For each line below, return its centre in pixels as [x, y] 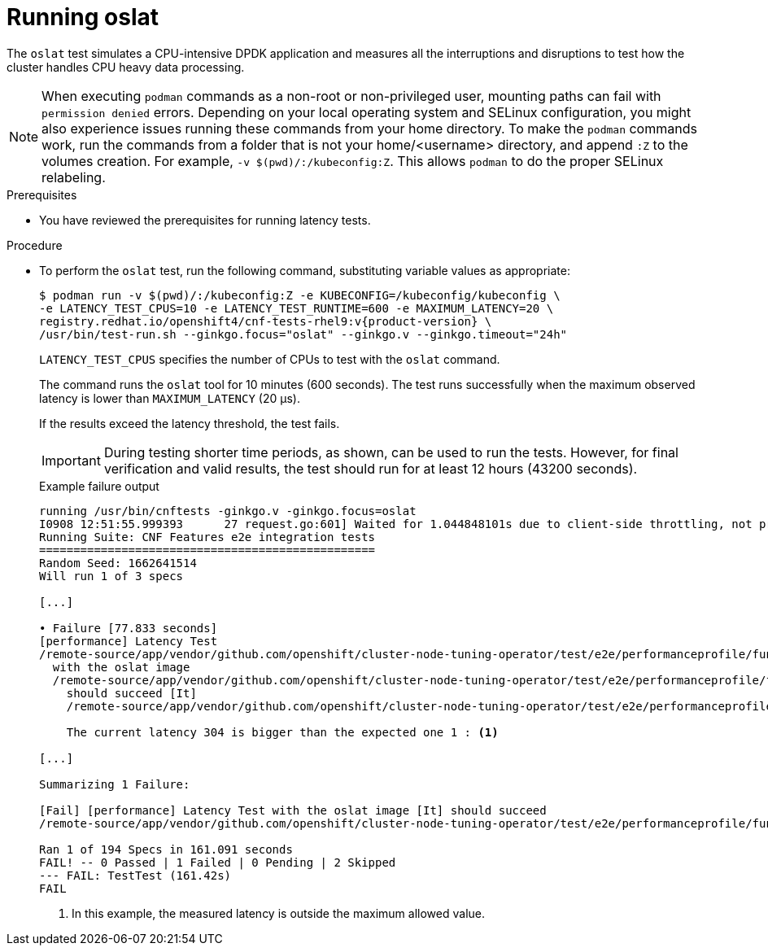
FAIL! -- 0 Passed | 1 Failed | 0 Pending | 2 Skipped [218, 862]
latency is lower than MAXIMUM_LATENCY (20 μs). [170, 398]
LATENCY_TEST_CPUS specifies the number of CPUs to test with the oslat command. [270, 359]
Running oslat [83, 17]
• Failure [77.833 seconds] [129, 628]
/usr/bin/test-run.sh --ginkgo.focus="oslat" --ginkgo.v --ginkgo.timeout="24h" [303, 334]
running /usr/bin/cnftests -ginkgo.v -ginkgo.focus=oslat [228, 511]
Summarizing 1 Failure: [115, 784]
